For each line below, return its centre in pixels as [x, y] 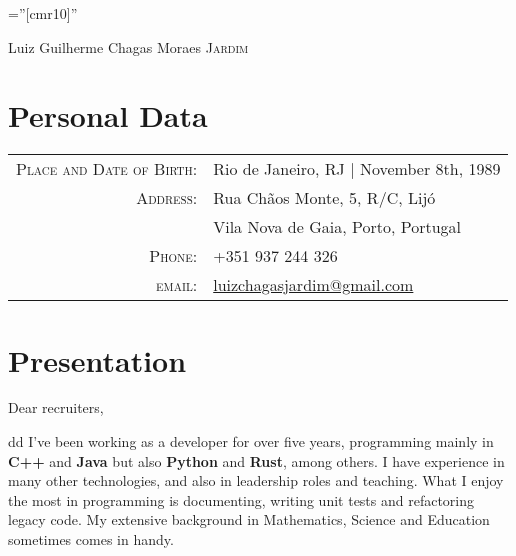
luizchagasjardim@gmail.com [313, 285]
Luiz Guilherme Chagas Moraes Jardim [128, 46]
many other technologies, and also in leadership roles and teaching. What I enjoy [256, 480]
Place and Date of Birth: [107, 169]
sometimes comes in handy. [91, 539]
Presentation [97, 359]
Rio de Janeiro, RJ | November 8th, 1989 [357, 169]
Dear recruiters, [56, 407]
